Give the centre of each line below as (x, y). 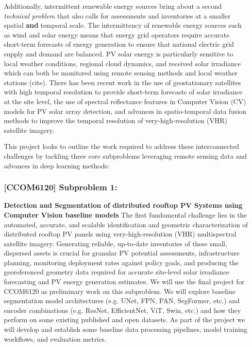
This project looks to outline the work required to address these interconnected (122, 146)
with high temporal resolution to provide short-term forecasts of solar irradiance (123, 92)
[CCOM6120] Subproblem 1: (61, 187)
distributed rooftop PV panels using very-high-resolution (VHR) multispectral (120, 234)
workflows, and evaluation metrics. (55, 338)
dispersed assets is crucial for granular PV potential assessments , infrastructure (122, 253)
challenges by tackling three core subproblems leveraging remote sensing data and (126, 155)
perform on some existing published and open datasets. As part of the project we (125, 320)
